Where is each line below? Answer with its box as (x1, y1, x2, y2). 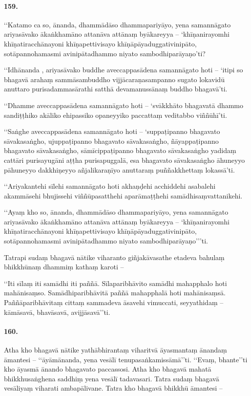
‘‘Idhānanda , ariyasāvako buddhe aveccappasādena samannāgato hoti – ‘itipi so (4, 65, 243, 75)
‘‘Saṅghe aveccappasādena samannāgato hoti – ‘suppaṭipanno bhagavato (4, 126, 220, 136)
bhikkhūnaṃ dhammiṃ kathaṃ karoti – (4, 262, 124, 272)
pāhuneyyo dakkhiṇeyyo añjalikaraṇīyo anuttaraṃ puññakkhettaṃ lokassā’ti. (4, 164, 235, 175)
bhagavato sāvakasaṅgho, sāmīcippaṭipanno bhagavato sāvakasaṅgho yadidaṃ (4, 145, 236, 155)
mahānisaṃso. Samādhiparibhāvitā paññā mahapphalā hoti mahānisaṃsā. (4, 287, 226, 298)
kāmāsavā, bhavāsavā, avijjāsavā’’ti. (4, 307, 110, 317)
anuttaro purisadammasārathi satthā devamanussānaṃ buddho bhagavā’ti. (4, 84, 228, 94)
